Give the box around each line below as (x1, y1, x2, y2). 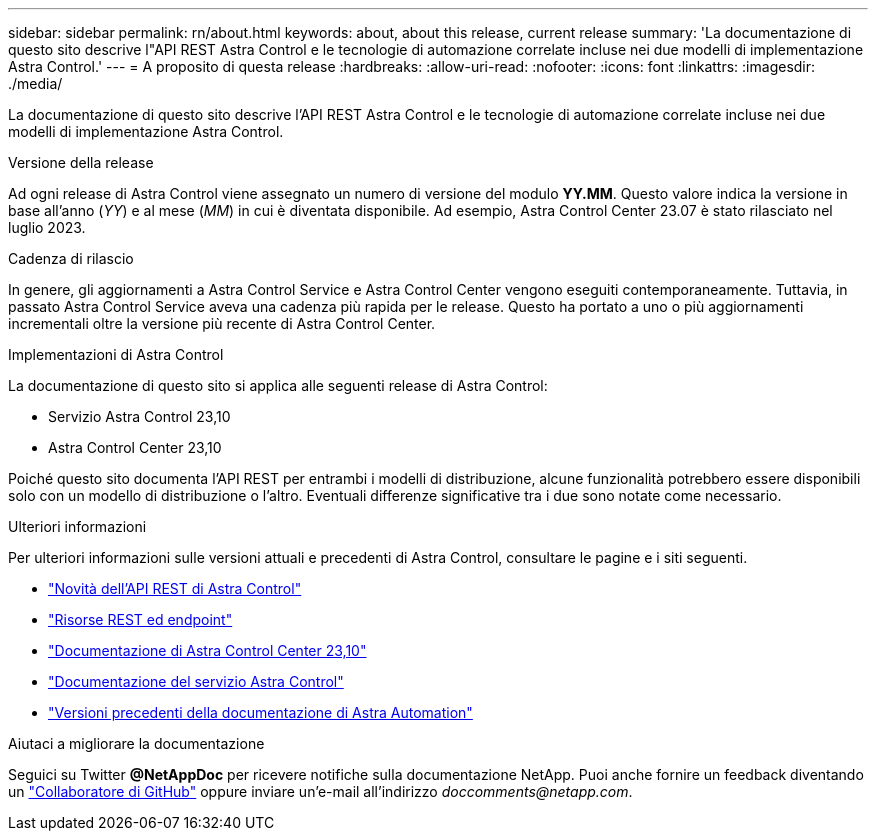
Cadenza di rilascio (8, 250, 134, 267)
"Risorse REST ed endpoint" (48, 611, 233, 628)
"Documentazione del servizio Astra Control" (48, 673, 344, 690)
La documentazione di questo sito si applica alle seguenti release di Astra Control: (8, 377, 548, 394)
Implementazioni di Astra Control (8, 346, 224, 363)
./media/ (8, 75, 63, 92)
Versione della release (8, 154, 154, 171)
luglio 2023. (8, 219, 86, 236)
